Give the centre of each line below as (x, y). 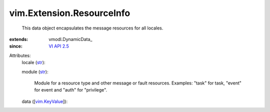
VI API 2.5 (59, 46)
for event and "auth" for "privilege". (71, 90)
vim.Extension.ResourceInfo (70, 13)
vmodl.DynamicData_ (70, 39)
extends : (19, 39)
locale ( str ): (33, 62)
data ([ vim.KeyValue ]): (44, 101)
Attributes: (20, 55)
